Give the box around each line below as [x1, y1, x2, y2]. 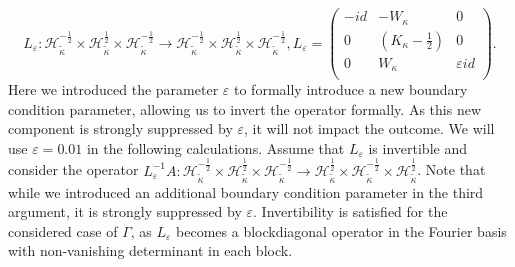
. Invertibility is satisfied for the [253, 201, 448, 222]
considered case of [8, 220, 118, 241]
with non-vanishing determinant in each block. [8, 240, 293, 261]
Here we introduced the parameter [8, 79, 219, 100]
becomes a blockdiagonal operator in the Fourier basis [176, 220, 507, 241]
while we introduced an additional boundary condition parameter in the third [8, 181, 484, 202]
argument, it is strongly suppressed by [8, 201, 242, 222]
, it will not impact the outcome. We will [244, 118, 495, 139]
